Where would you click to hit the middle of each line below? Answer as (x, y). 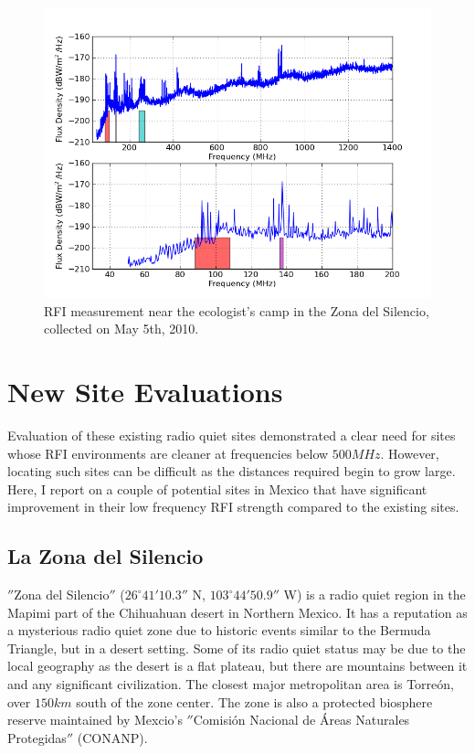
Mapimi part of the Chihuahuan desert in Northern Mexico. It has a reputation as (237, 612)
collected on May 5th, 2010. (121, 329)
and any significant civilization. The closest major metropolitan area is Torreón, (231, 684)
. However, (410, 453)
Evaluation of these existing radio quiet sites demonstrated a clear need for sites (232, 435)
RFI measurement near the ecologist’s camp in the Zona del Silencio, (237, 310)
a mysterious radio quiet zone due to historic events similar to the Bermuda (219, 630)
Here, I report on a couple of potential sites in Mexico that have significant (217, 489)
